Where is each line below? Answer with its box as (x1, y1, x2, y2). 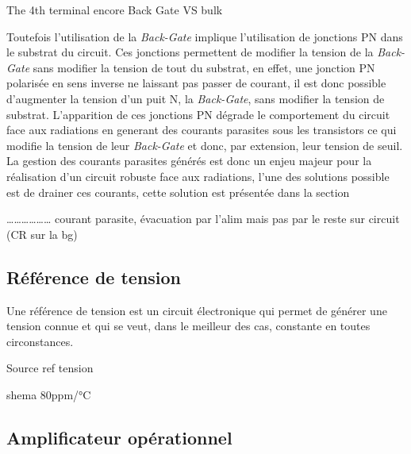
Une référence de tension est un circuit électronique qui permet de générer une (6, 302, 387, 318)
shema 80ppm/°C (6, 386, 91, 402)
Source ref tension (6, 360, 94, 376)
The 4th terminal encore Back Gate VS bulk (6, 2, 223, 17)
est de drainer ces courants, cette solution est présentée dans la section (6, 183, 350, 200)
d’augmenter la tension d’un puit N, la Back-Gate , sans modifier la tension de (6, 90, 385, 106)
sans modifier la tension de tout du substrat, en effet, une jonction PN (33, 59, 375, 75)
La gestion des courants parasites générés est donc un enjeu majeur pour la (6, 152, 372, 169)
